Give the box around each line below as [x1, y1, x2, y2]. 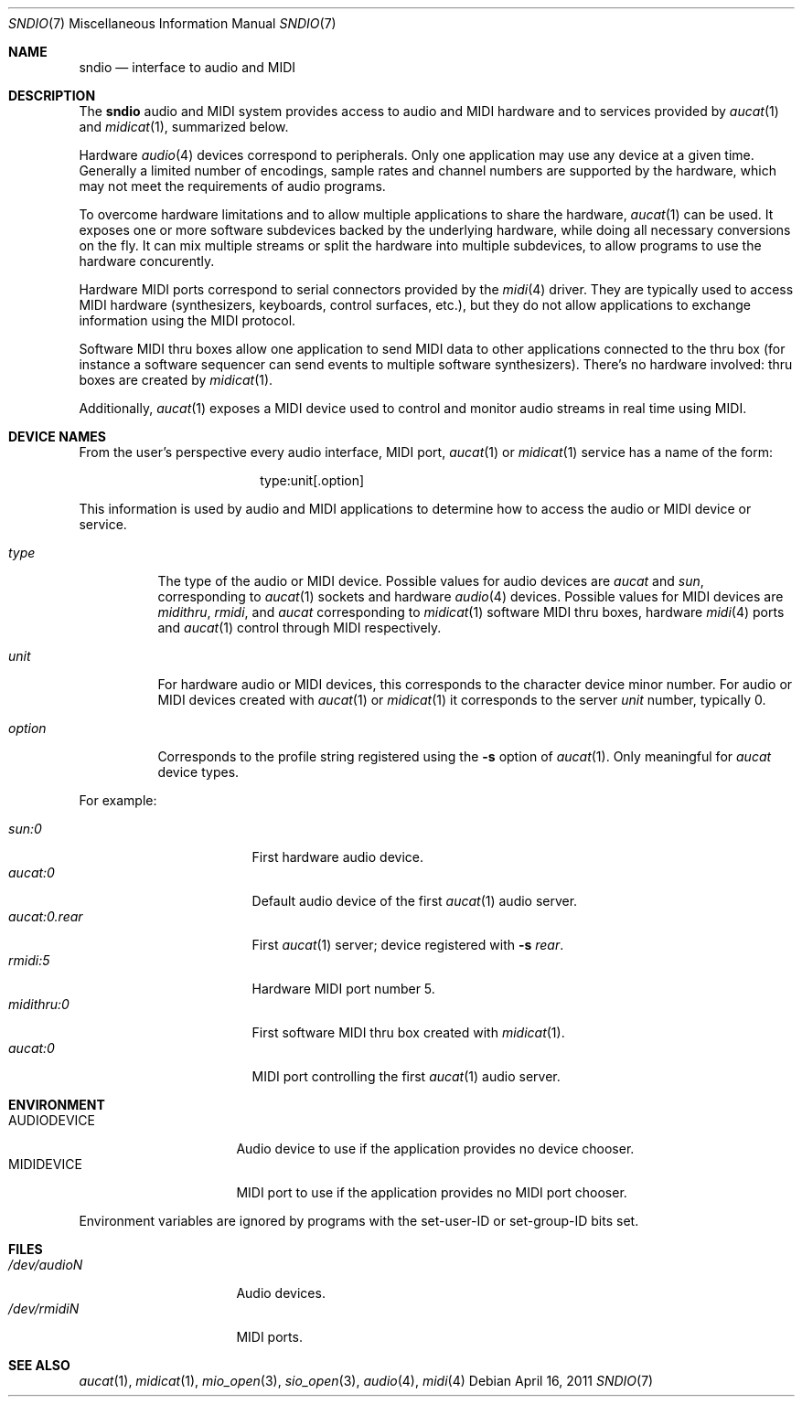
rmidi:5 [8, 952, 50, 968]
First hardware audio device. [251, 849, 423, 865]
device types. [157, 764, 240, 780]
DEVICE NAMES [8, 429, 107, 444]
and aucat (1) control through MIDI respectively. [157, 620, 442, 635]
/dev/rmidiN [8, 1301, 80, 1316]
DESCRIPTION [8, 88, 96, 103]
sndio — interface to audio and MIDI [79, 59, 296, 75]
